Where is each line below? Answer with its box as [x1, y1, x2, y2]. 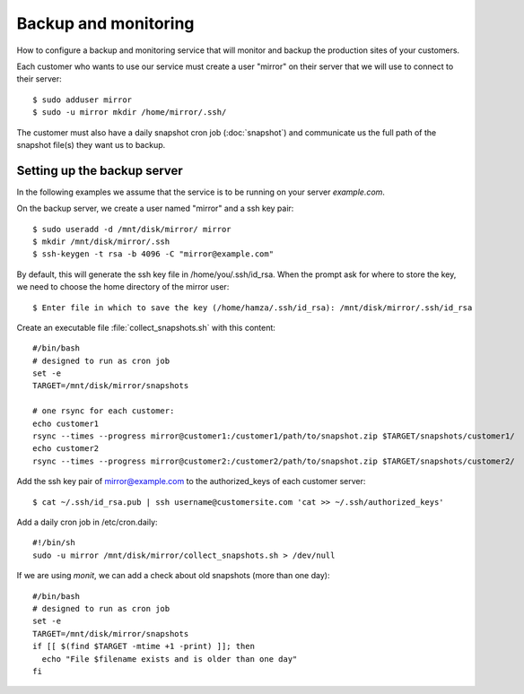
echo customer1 [32, 418, 100, 429]
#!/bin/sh [32, 538, 75, 548]
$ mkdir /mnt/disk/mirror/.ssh [32, 236, 170, 247]
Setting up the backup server [16, 162, 183, 178]
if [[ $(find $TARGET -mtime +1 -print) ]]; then [32, 641, 256, 652]
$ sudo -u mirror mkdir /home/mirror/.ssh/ [32, 108, 227, 117]
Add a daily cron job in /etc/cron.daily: [16, 516, 158, 527]
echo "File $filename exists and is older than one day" [41, 654, 298, 664]
